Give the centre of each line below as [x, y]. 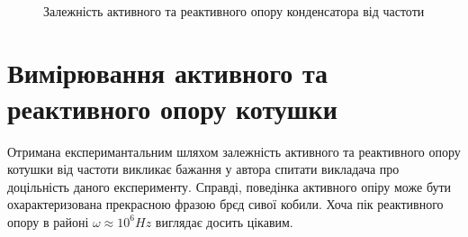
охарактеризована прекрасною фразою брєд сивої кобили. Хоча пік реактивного [225, 204]
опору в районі [48, 221]
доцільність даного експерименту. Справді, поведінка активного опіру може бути [229, 186]
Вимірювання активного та [167, 73]
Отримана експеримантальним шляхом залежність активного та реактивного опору [234, 151]
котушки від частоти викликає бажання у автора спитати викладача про [203, 169]
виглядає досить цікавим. [224, 221]
